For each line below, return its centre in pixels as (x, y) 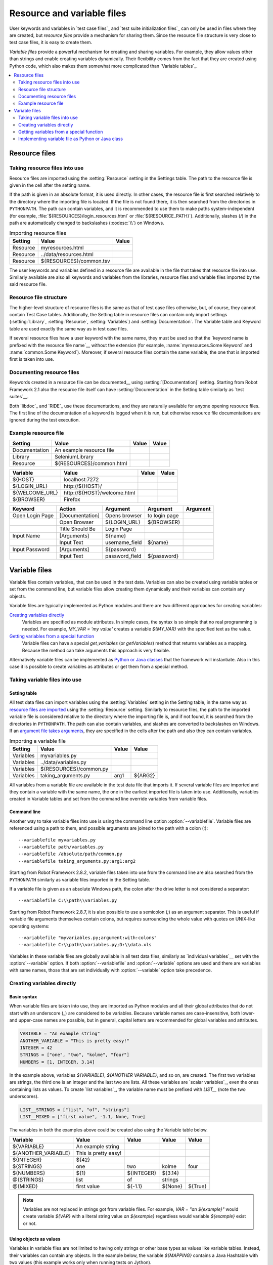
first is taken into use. (32, 359)
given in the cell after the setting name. (50, 185)
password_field (123, 556)
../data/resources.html (67, 254)
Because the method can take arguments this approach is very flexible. (96, 650)
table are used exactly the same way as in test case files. (69, 328)
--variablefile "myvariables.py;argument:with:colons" (88, 938)
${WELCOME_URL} (35, 492)
